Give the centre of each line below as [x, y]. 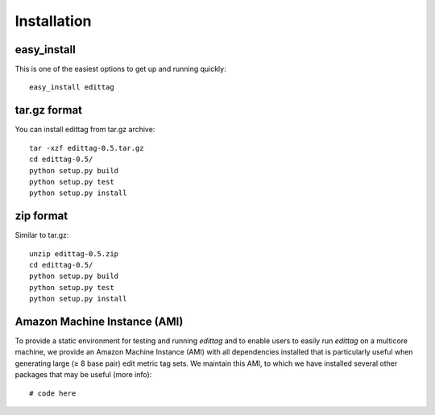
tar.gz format [49, 110]
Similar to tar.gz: [42, 235]
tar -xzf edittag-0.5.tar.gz [87, 148]
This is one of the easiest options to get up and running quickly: [120, 69]
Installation [53, 21]
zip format [41, 216]
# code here [53, 393]
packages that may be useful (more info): [83, 375]
